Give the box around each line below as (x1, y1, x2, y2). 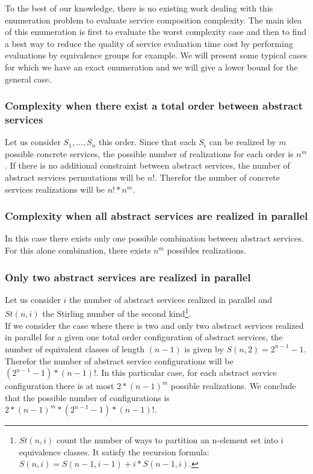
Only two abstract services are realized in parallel (5, 269, 251, 284)
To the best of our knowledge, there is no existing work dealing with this (5, 2, 273, 14)
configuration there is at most (5, 379, 114, 392)
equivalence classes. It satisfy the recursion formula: (19, 445, 209, 458)
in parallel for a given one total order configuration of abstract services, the (5, 331, 283, 343)
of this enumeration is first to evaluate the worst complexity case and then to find (5, 25, 306, 38)
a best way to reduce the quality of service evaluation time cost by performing (5, 37, 293, 49)
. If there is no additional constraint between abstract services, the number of (5, 159, 290, 172)
